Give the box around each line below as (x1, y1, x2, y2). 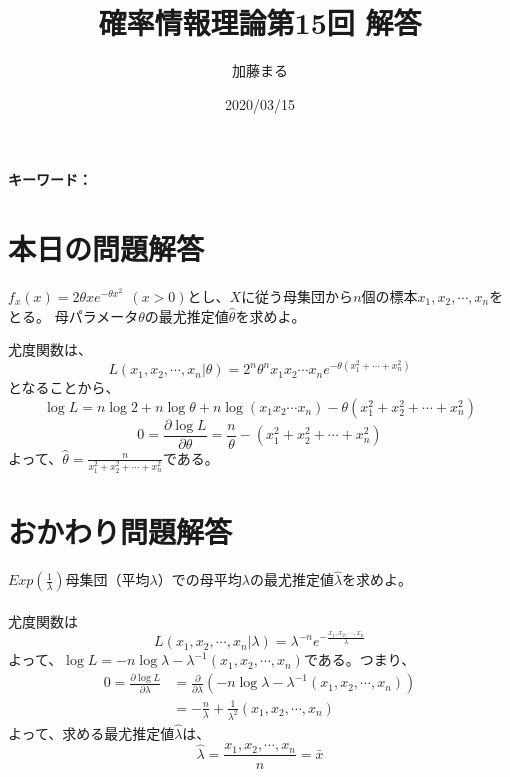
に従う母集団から (241, 286, 354, 307)
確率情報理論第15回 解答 (98, 2, 422, 43)
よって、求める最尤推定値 (8, 722, 175, 743)
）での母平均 (157, 569, 242, 590)
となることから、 (8, 377, 120, 398)
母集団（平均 (65, 569, 150, 590)
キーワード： (8, 169, 92, 190)
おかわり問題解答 (8, 511, 233, 552)
